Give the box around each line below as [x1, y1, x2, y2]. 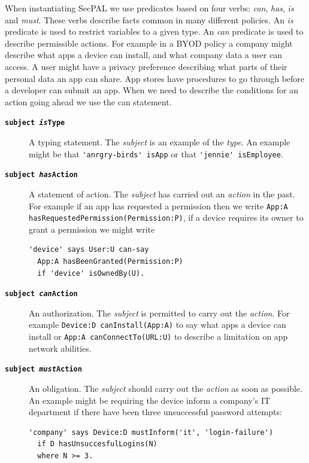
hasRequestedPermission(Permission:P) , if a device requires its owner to [29, 211, 304, 224]
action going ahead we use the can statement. [5, 95, 172, 108]
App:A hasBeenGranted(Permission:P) [37, 257, 183, 266]
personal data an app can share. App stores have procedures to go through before [5, 72, 305, 84]
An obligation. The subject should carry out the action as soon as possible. [29, 382, 302, 394]
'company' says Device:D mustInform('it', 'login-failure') [29, 428, 274, 437]
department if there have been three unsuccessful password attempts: [29, 406, 282, 418]
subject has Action [5, 170, 78, 179]
